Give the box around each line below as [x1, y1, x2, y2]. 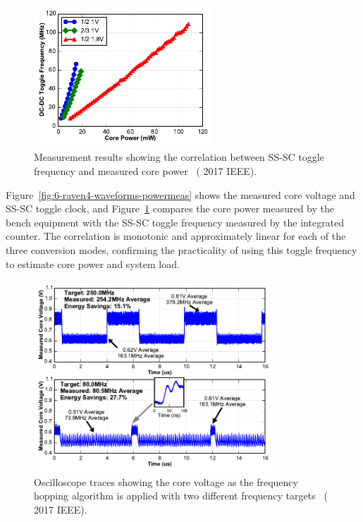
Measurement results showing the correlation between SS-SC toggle [34, 150, 324, 164]
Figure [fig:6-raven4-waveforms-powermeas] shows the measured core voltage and [6, 187, 355, 202]
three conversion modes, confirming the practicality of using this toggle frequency [6, 243, 357, 257]
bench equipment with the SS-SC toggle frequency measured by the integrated [6, 214, 345, 229]
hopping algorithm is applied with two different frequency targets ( [34, 488, 328, 503]
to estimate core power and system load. [6, 256, 180, 271]
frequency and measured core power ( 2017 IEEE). [34, 164, 257, 178]
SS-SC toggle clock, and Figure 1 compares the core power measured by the [6, 201, 335, 216]
